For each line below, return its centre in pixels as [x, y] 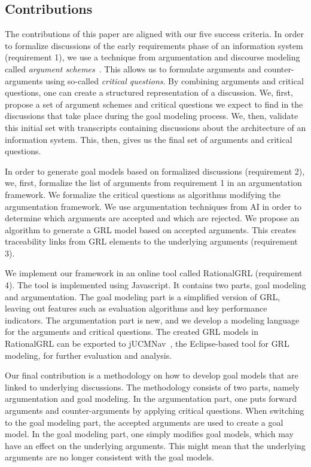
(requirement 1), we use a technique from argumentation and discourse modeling [153, 57]
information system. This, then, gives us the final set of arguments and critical [149, 139]
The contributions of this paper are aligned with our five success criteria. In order [155, 34]
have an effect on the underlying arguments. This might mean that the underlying [155, 445]
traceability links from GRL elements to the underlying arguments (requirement [151, 241]
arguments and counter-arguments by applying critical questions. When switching [155, 410]
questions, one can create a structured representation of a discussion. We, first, [149, 92]
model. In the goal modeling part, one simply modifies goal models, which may [149, 434]
